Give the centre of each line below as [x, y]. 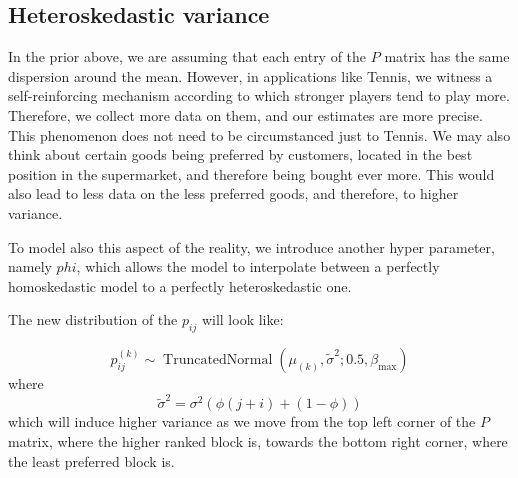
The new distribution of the [93, 319]
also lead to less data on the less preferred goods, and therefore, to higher [233, 193]
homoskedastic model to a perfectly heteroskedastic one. [180, 285]
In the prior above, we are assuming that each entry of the [187, 56]
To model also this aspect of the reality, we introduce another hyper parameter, [251, 246]
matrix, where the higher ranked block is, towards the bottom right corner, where [258, 441]
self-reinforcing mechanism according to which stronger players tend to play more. [259, 95]
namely [30, 266]
